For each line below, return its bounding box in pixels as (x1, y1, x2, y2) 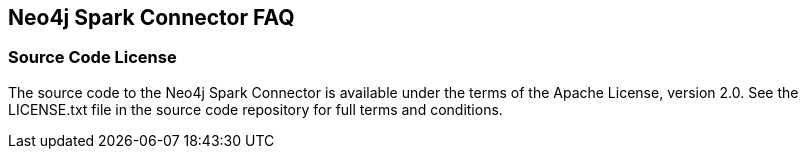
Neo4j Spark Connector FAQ (8, 5, 295, 30)
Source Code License (8, 47, 177, 68)
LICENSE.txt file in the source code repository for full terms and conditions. (8, 100, 503, 118)
